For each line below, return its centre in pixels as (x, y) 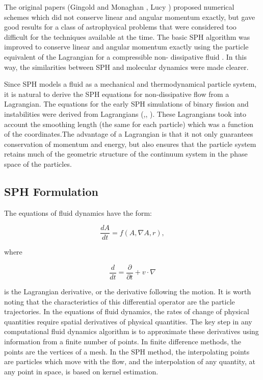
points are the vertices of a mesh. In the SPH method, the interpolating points (127, 351)
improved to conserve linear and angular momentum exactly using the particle (126, 47)
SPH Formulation (51, 191)
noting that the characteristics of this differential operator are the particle (120, 301)
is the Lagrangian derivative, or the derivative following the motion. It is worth (128, 292)
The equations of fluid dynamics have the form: (78, 212)
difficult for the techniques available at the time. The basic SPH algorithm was (127, 36)
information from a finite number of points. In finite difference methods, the (123, 341)
